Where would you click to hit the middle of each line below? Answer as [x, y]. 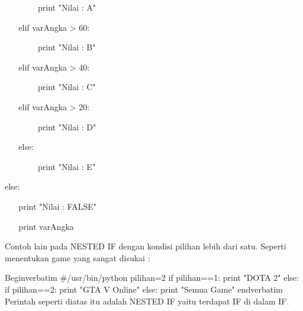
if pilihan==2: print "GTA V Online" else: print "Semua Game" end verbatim [144, 289]
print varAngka [46, 226]
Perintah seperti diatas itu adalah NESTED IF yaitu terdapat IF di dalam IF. [147, 301]
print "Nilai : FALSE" [58, 206]
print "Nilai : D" [67, 126]
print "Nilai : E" [67, 166]
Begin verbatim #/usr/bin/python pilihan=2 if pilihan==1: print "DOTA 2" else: [152, 278]
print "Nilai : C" [67, 87]
